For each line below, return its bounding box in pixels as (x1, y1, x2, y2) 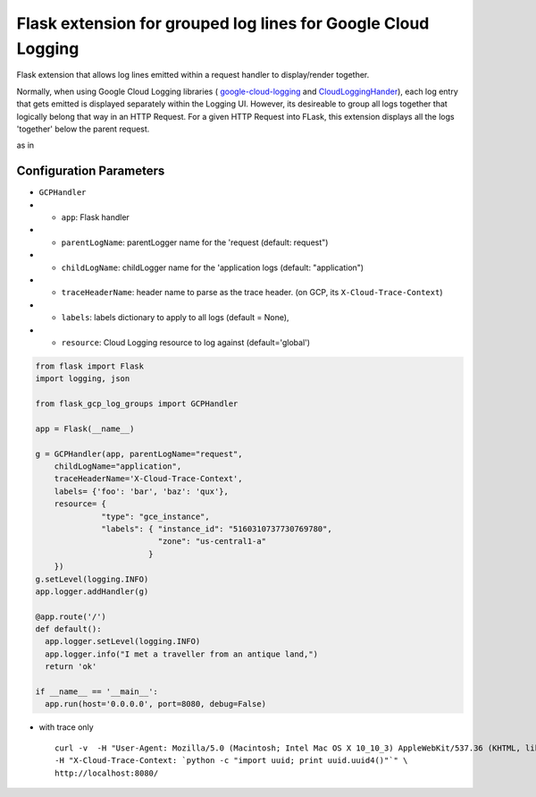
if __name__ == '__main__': (35, 687, 158, 697)
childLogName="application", (54, 462, 182, 471)
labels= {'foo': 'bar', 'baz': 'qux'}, (54, 486, 230, 496)
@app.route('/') (35, 611, 107, 622)
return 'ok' (45, 662, 97, 672)
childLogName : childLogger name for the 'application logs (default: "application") (61, 262, 364, 273)
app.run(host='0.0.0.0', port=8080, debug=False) (45, 699, 267, 709)
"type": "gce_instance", (101, 511, 210, 521)
